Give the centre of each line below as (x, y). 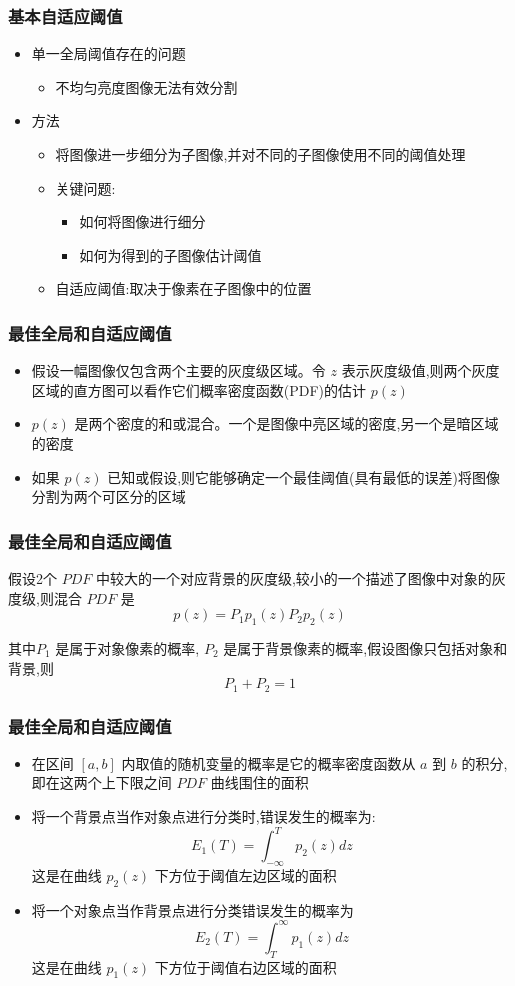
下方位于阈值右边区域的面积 (245, 966)
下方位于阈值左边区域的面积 (245, 874)
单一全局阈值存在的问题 (108, 53)
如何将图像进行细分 (142, 221)
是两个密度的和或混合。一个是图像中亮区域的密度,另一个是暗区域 (286, 423)
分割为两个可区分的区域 (108, 496)
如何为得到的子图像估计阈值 (170, 254)
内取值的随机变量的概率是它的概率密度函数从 (268, 762)
